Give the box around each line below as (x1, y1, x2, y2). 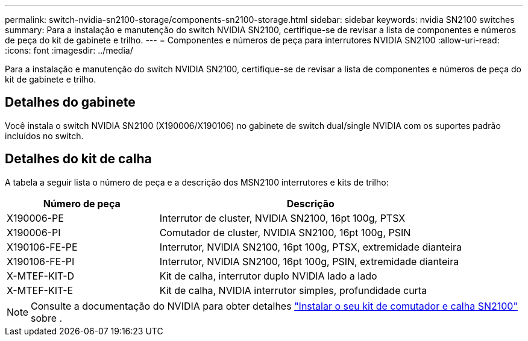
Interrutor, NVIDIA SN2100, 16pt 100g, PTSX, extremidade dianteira (159, 240, 462, 253)
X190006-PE (7, 211, 64, 224)
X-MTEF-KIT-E (7, 284, 74, 296)
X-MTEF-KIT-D (7, 269, 75, 282)
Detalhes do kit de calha (5, 151, 152, 167)
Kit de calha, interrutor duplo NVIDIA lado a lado (159, 269, 377, 282)
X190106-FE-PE (7, 240, 78, 253)
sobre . (31, 311, 63, 324)
